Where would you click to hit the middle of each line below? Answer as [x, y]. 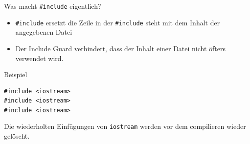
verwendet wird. [39, 58]
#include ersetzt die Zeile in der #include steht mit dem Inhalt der [118, 22]
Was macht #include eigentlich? [53, 6]
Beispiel [16, 74]
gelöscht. [17, 136]
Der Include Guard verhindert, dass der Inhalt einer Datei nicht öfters [120, 48]
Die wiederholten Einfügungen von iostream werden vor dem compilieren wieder [125, 126]
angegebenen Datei [44, 32]
